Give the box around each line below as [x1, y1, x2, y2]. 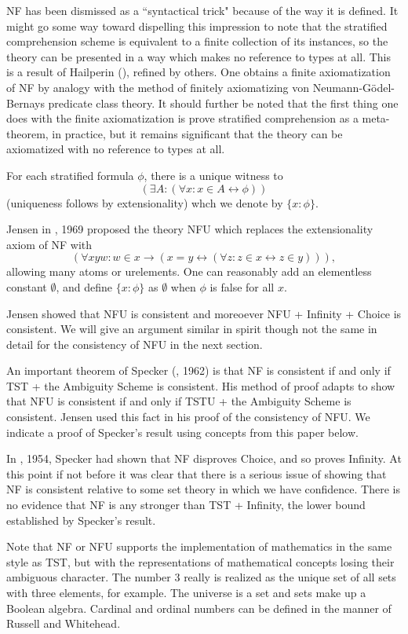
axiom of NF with [6, 236, 93, 252]
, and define [56, 278, 113, 295]
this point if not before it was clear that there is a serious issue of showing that [6, 465, 387, 482]
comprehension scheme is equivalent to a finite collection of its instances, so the [6, 33, 388, 49]
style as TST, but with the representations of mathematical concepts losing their [6, 553, 395, 570]
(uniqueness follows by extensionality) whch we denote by [6, 194, 283, 211]
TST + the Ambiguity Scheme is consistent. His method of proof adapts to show [6, 377, 395, 394]
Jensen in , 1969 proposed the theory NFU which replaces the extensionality [6, 221, 373, 237]
